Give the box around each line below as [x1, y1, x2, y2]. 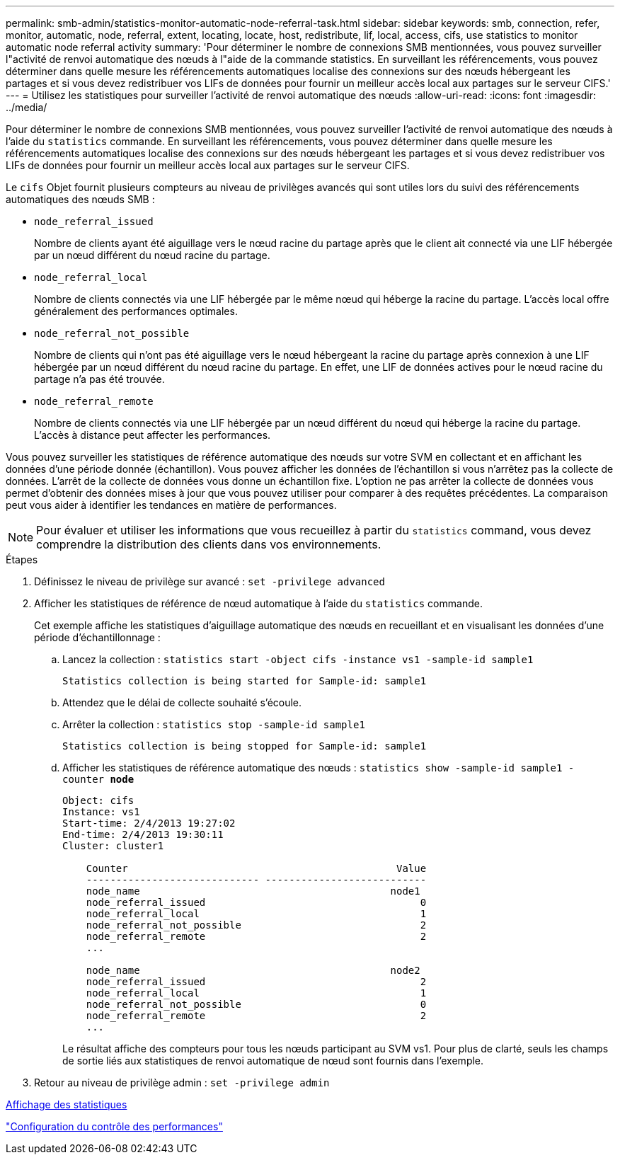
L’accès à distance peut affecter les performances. [34, 429, 271, 441]
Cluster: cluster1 [62, 840, 164, 851]
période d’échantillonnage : [34, 631, 161, 643]
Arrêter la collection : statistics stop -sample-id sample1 [62, 718, 365, 730]
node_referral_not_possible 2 [86, 919, 427, 931]
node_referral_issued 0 [86, 897, 427, 908]
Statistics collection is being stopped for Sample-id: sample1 [62, 740, 427, 752]
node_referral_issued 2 [86, 976, 427, 987]
